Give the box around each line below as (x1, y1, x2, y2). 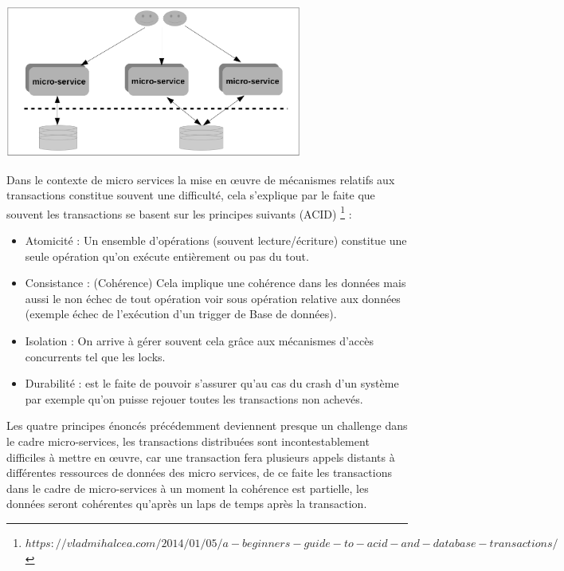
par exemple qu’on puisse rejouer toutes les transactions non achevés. (25, 390, 363, 407)
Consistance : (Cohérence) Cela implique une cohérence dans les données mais (25, 274, 406, 291)
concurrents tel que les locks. (25, 348, 166, 364)
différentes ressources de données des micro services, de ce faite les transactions (6, 464, 392, 481)
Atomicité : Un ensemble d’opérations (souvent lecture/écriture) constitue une (25, 232, 407, 248)
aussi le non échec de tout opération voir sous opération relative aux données (25, 289, 401, 306)
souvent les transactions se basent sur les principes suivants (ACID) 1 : (6, 203, 352, 222)
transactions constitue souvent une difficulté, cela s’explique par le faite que (6, 187, 375, 203)
